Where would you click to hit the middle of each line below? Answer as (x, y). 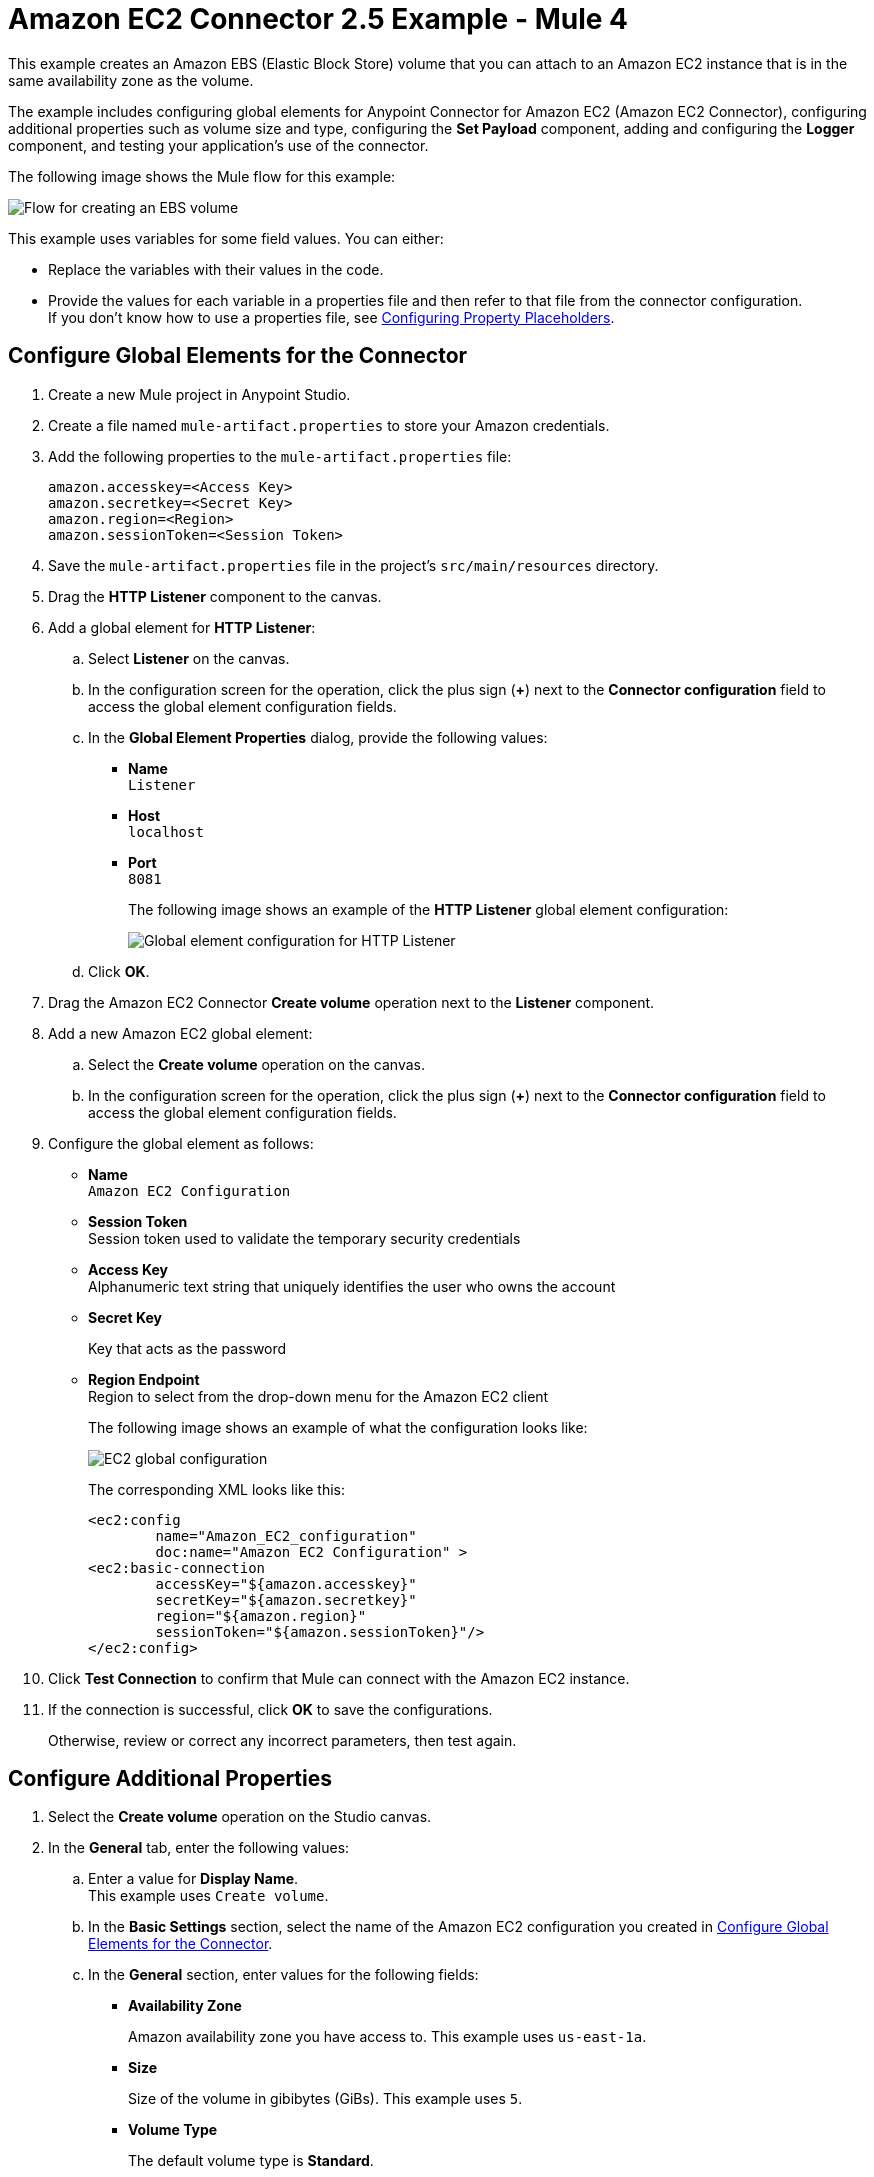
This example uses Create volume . (208, 1896)
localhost (166, 831)
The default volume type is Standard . (251, 2161)
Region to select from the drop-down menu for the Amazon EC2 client (318, 1396)
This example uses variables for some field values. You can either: (226, 238)
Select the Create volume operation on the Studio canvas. (240, 1817)
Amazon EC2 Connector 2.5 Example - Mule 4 (318, 19)
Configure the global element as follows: (181, 1143)
